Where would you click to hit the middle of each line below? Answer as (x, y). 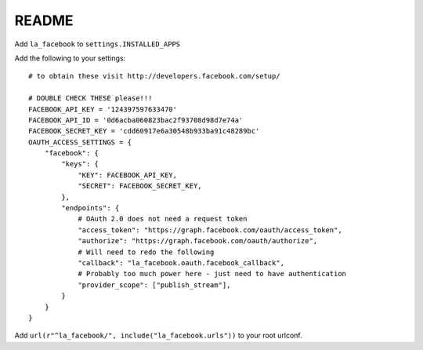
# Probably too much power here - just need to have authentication (212, 274)
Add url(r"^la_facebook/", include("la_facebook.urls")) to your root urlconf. (158, 335)
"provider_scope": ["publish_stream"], (154, 285)
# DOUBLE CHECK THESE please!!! (90, 98)
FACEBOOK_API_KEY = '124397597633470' (103, 109)
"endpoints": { (90, 208)
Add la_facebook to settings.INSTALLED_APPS (98, 44)
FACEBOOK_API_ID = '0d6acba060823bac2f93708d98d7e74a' (136, 120)
